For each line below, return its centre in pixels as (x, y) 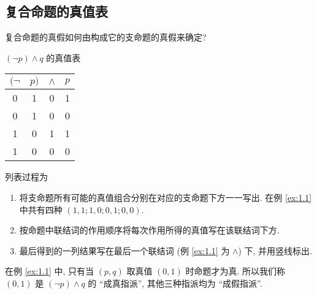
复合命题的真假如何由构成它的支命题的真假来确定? (106, 37)
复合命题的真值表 (56, 11)
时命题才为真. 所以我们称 (235, 271)
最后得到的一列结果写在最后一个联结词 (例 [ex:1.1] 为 (124, 250)
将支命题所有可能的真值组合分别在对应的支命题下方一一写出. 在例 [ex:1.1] (166, 197)
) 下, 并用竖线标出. (275, 250)
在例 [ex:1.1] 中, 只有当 (50, 271)
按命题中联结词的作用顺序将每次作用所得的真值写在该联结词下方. (149, 230)
